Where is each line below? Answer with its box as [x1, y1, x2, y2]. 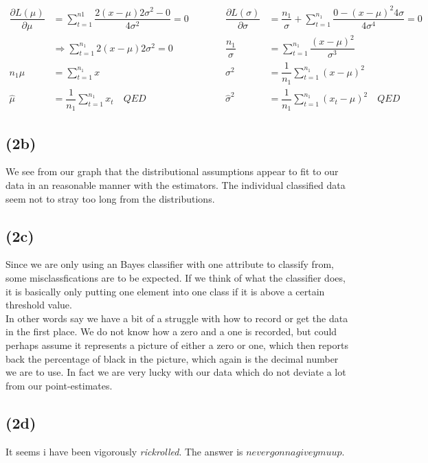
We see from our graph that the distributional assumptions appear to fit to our [5, 164, 339, 179]
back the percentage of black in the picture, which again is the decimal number [5, 351, 339, 365]
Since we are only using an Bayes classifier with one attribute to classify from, [5, 257, 334, 271]
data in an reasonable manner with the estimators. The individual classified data [5, 178, 346, 192]
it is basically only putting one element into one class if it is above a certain [5, 284, 325, 298]
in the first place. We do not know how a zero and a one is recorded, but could [5, 324, 337, 339]
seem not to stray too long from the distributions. [5, 191, 215, 205]
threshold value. [5, 297, 72, 312]
